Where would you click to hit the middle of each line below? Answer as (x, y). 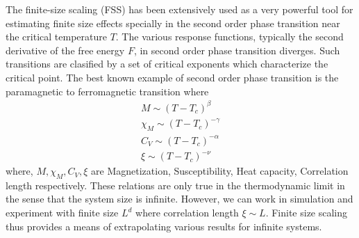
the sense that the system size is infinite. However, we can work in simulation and (179, 199)
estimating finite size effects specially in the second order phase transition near (173, 23)
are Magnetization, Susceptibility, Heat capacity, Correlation (220, 171)
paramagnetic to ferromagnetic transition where (107, 91)
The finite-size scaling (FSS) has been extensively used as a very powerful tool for (179, 9)
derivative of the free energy (65, 50)
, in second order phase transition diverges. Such (237, 50)
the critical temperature (56, 37)
